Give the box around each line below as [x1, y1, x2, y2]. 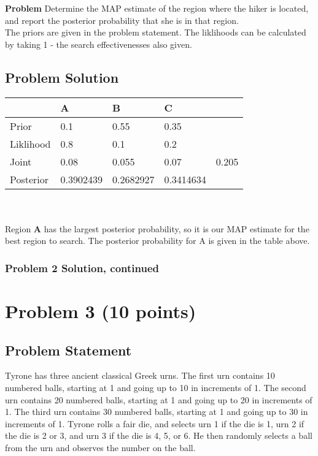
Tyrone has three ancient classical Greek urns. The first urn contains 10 [5, 369, 275, 382]
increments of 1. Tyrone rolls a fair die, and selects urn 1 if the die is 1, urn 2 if [5, 417, 304, 430]
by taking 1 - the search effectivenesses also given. [5, 37, 192, 50]
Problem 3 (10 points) [5, 298, 196, 323]
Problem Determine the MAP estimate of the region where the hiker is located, [5, 2, 309, 14]
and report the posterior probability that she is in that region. [5, 13, 239, 26]
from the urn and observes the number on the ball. [5, 441, 196, 454]
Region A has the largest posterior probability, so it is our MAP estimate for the [5, 222, 309, 235]
